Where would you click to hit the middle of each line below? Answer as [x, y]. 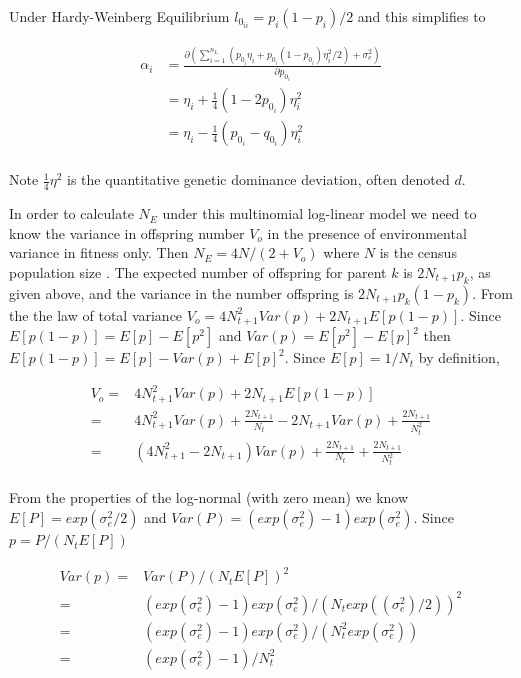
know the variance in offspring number [127, 232]
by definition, [459, 357]
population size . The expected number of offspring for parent [198, 271]
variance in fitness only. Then [99, 252]
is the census [418, 252]
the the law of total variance [96, 314]
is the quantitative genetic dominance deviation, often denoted [258, 179]
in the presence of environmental [367, 232]
